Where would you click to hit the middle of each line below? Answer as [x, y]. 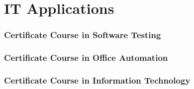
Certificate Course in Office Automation [86, 58]
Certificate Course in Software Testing [83, 35]
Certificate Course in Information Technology [97, 80]
